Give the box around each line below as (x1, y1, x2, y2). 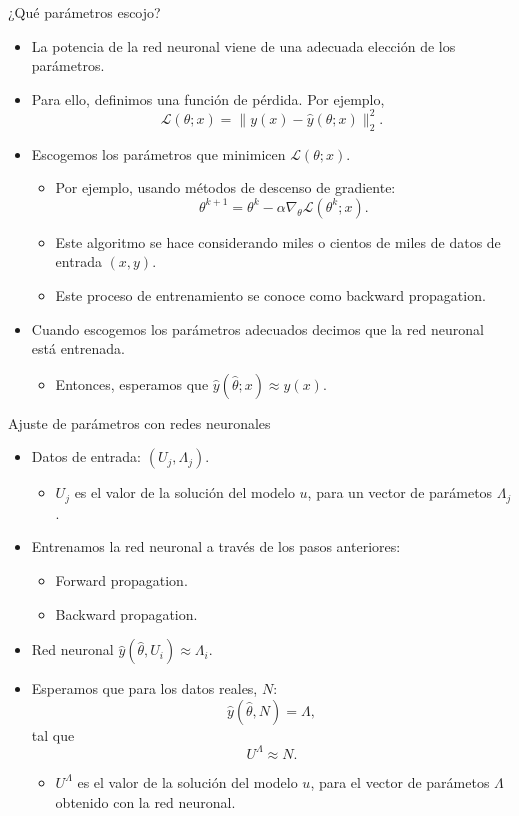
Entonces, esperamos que (55, 373, 209, 394)
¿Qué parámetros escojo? (8, 2, 161, 22)
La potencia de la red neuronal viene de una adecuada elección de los (31, 35, 456, 56)
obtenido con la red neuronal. (55, 791, 236, 812)
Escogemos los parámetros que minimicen (31, 143, 286, 164)
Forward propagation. (55, 570, 188, 591)
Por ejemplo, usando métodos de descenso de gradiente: (55, 177, 396, 198)
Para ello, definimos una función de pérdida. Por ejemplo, (31, 88, 385, 109)
